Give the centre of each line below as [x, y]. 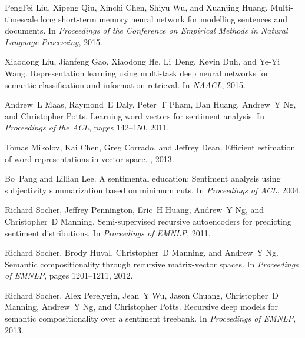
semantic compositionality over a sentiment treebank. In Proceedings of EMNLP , [150, 318]
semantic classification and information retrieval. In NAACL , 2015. [125, 84]
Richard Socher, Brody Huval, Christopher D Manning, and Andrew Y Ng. [142, 252]
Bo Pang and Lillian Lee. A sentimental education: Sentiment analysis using [143, 178]
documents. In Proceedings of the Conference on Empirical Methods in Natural [146, 30]
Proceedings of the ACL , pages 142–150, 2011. [87, 127]
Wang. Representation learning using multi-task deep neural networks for [137, 73]
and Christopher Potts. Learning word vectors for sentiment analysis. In [135, 116]
